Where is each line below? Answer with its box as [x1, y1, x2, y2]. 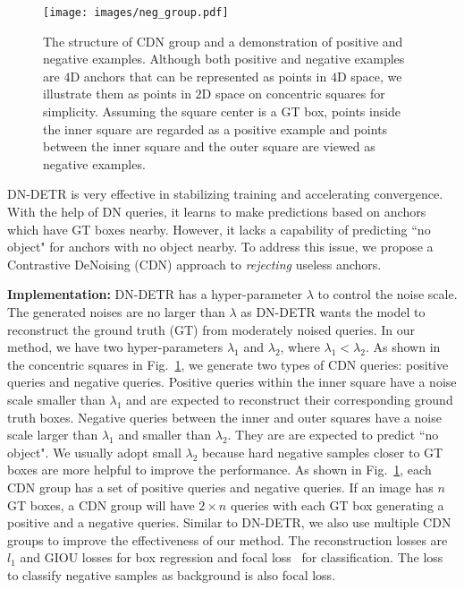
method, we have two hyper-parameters [7, 338, 224, 356]
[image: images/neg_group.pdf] [43, 6, 229, 19]
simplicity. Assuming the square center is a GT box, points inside [43, 102, 401, 121]
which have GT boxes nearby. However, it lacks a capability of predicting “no [7, 219, 431, 238]
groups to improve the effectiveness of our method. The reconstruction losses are [7, 530, 448, 549]
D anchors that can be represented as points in [70, 66, 327, 85]
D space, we [336, 66, 402, 85]
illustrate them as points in [43, 84, 191, 103]
